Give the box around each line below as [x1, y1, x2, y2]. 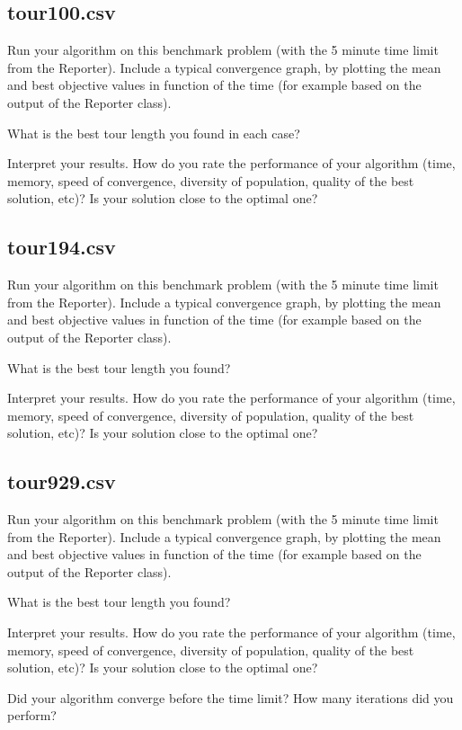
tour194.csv [7, 233, 116, 261]
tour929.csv [7, 467, 116, 495]
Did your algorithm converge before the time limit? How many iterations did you [7, 688, 454, 707]
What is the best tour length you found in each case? [7, 123, 300, 142]
